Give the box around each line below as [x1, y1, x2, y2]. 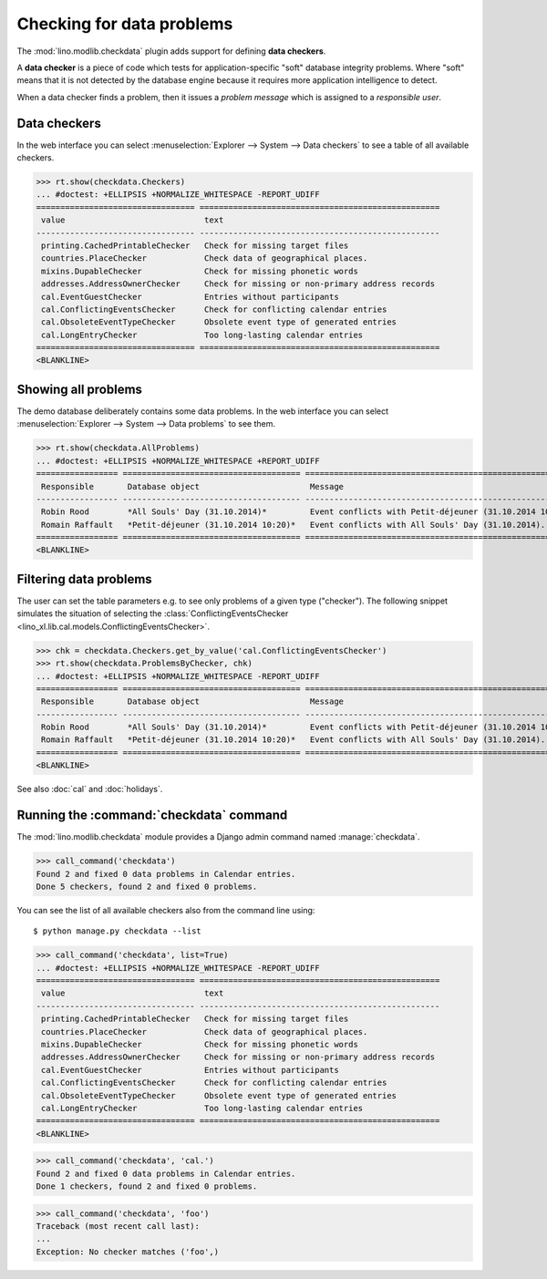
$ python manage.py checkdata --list [33, 926, 202, 936]
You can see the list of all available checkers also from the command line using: [16, 904, 315, 915]
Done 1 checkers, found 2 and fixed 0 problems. [36, 1181, 258, 1191]
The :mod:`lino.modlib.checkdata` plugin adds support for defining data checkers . [16, 46, 326, 57]
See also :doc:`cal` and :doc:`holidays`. [16, 784, 163, 795]
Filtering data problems [16, 571, 152, 587]
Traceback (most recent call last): [36, 1222, 201, 1232]
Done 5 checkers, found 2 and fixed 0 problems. [36, 881, 258, 892]
